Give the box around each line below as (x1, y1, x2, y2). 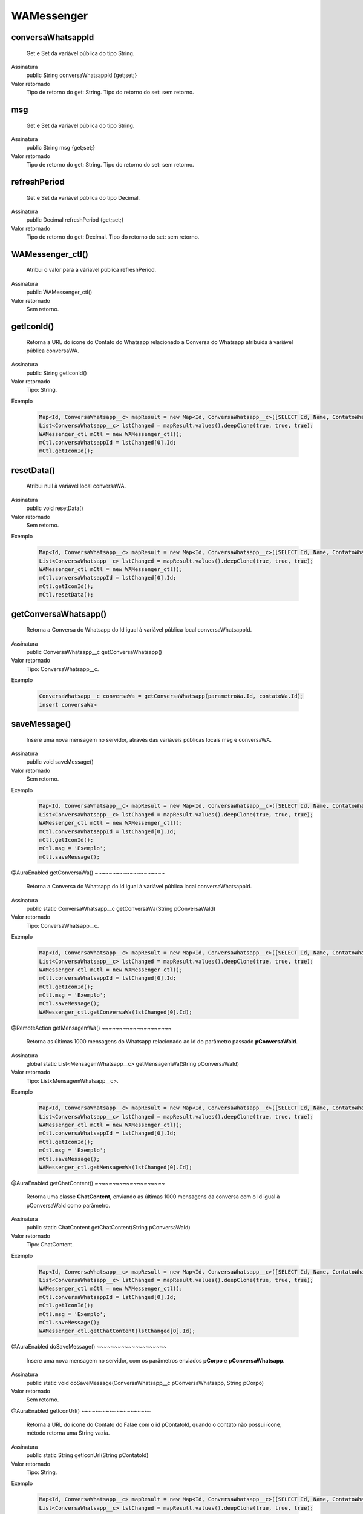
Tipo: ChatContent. (26, 1241, 74, 1248)
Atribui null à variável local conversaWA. (26, 482, 126, 490)
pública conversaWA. (26, 347, 79, 354)
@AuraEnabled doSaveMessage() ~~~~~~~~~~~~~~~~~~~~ (11, 1343, 167, 1350)
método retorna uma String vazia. (26, 1429, 110, 1436)
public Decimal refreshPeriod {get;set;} (26, 216, 124, 223)
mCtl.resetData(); (39, 591, 94, 598)
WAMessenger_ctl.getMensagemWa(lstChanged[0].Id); (39, 1163, 193, 1171)
